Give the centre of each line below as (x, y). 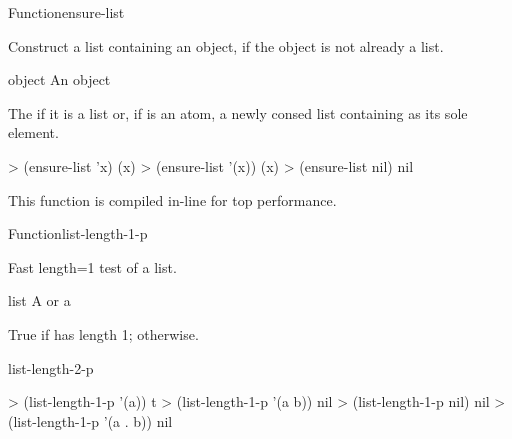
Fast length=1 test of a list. (92, 266)
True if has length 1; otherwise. (103, 333)
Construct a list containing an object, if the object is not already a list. (226, 45)
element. (33, 132)
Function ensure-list (66, 12)
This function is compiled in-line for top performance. (172, 199)
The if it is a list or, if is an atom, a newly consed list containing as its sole (238, 112)
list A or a (39, 300)
